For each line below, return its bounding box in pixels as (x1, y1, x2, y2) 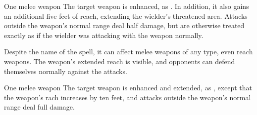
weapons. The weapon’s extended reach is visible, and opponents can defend (4, 56, 235, 66)
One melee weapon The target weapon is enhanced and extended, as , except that (4, 82, 253, 93)
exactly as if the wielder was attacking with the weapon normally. (4, 30, 204, 40)
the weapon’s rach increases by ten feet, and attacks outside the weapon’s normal (4, 92, 251, 102)
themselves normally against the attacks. (4, 66, 127, 76)
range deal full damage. (4, 102, 75, 112)
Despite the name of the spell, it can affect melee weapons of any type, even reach (4, 46, 253, 57)
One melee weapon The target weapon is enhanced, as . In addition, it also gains (4, 1, 249, 11)
